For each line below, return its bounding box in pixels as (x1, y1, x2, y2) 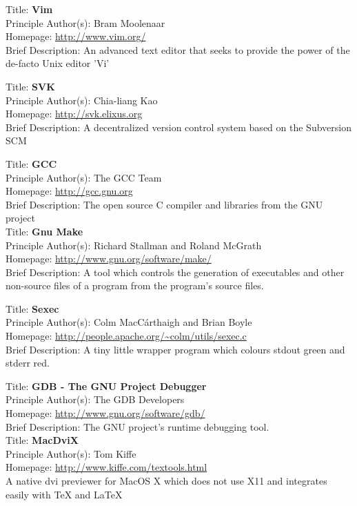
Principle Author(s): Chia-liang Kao (6, 93, 158, 107)
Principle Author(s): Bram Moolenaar (6, 15, 165, 30)
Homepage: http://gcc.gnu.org (6, 184, 133, 198)
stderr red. (6, 356, 50, 370)
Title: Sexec (6, 301, 59, 315)
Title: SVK (6, 79, 55, 93)
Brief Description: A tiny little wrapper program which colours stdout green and (6, 342, 345, 356)
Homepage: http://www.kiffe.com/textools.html (6, 460, 207, 474)
